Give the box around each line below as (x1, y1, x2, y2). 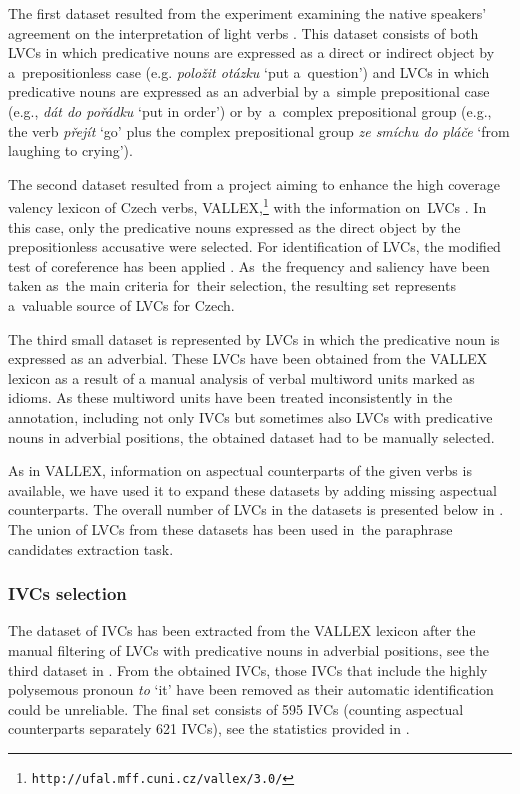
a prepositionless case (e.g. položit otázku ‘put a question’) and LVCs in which (8, 61, 490, 82)
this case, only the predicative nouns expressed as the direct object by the (8, 216, 461, 237)
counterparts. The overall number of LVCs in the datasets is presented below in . (8, 499, 504, 520)
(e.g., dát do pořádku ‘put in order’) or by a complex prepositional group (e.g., (8, 100, 492, 121)
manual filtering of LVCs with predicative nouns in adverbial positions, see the (8, 639, 489, 660)
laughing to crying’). (8, 140, 133, 161)
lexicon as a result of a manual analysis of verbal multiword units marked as (8, 367, 475, 388)
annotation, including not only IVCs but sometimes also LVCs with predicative (8, 406, 493, 427)
